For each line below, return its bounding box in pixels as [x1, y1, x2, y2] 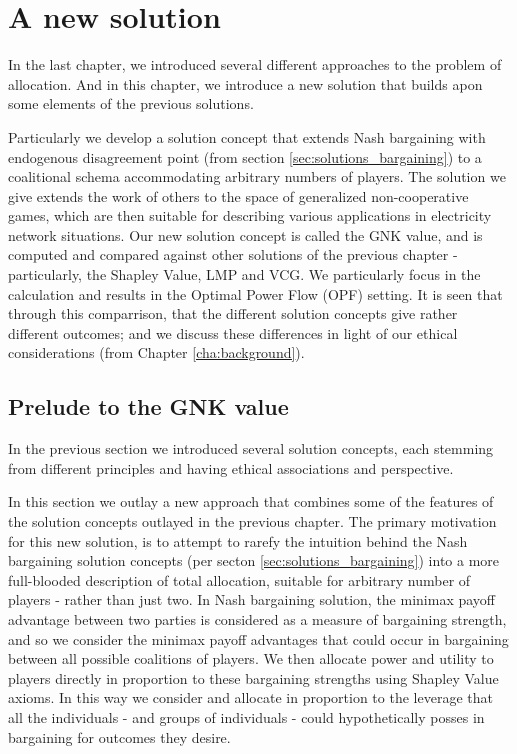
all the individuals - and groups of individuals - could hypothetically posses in [8, 706, 485, 727]
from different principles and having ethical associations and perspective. [8, 457, 454, 478]
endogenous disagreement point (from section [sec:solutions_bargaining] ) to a [8, 146, 482, 167]
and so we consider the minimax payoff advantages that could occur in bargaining [8, 628, 509, 649]
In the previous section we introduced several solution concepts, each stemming [8, 438, 494, 459]
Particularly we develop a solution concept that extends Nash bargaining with [8, 126, 486, 147]
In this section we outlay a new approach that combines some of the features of [8, 491, 494, 512]
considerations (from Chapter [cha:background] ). [8, 342, 305, 363]
